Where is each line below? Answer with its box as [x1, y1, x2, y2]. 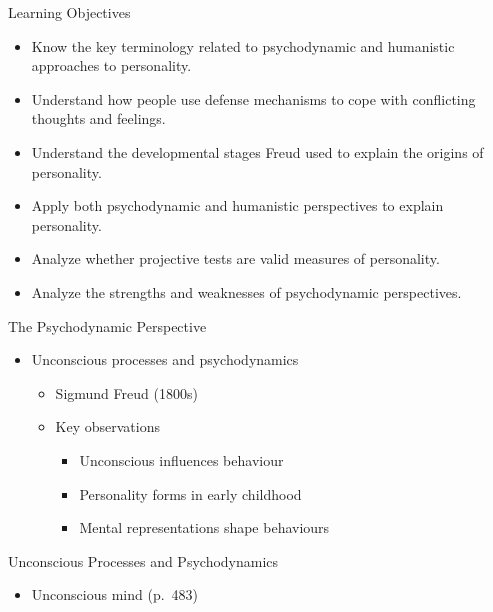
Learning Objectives [8, 2, 131, 22]
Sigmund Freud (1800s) [55, 382, 198, 403]
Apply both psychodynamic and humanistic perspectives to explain [31, 195, 444, 216]
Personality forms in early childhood [79, 483, 302, 504]
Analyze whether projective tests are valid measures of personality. [31, 248, 440, 269]
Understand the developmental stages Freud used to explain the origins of [31, 141, 484, 162]
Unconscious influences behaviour [79, 449, 284, 470]
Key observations [55, 416, 161, 437]
